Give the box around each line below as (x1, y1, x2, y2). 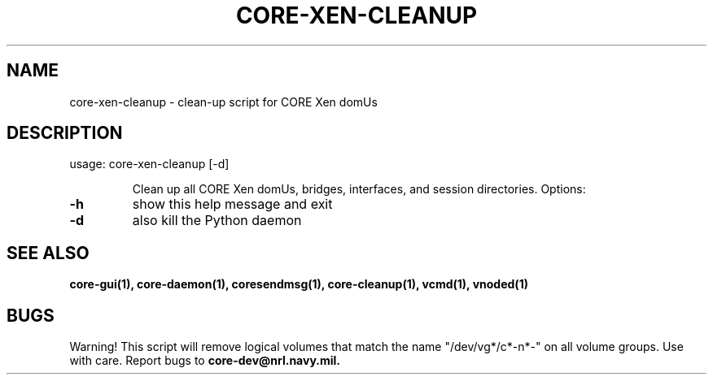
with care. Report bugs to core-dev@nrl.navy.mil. (69, 353, 340, 368)
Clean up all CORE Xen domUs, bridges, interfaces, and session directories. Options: (132, 182, 586, 197)
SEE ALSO (7, 242, 90, 263)
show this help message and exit (132, 196, 333, 213)
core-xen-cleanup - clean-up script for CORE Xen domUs (69, 94, 378, 109)
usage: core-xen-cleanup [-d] (69, 157, 230, 171)
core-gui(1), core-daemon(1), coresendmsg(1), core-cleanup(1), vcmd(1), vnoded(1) (69, 277, 528, 292)
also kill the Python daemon (132, 212, 302, 229)
